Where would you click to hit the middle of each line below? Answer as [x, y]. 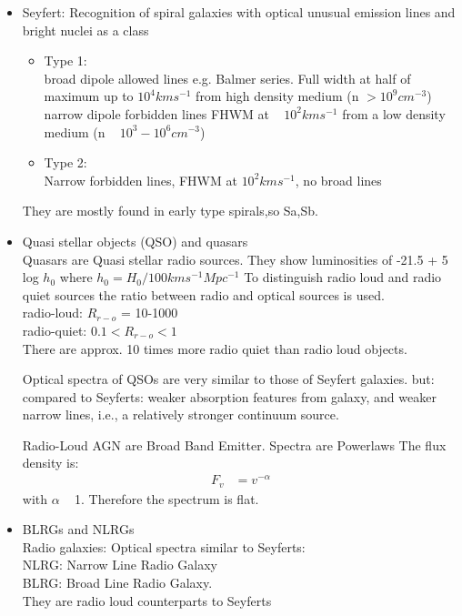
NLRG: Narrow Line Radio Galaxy [120, 565]
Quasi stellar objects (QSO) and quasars [135, 241]
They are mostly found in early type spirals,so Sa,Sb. [170, 211]
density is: [50, 463]
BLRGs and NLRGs [78, 529]
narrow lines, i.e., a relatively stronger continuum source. [181, 414]
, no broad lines [338, 180]
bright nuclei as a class [85, 30]
